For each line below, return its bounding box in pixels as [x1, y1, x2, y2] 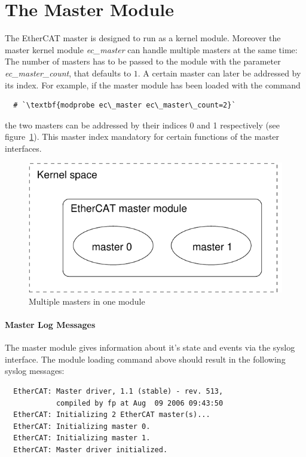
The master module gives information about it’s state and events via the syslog [5, 341, 295, 354]
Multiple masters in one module [29, 295, 145, 307]
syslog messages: [5, 364, 65, 377]
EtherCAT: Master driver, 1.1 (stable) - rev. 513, [13, 387, 224, 396]
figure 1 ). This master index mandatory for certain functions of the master [5, 130, 280, 143]
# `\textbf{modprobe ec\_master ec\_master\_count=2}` [13, 101, 236, 110]
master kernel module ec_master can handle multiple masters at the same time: [5, 43, 298, 56]
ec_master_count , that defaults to [5, 66, 131, 79]
